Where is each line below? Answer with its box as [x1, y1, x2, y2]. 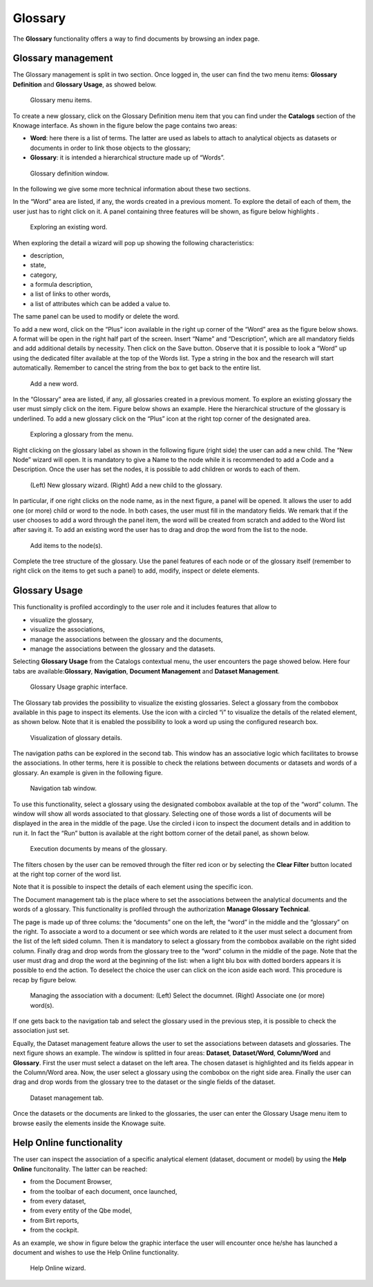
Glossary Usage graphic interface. [30, 683, 128, 691]
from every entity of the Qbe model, [30, 1206, 133, 1215]
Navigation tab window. [30, 784, 97, 792]
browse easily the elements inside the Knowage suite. [12, 1119, 166, 1127]
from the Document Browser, [30, 1178, 113, 1186]
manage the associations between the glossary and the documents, [30, 635, 224, 643]
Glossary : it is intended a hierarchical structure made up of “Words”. [30, 153, 225, 162]
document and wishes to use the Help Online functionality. [12, 1248, 180, 1257]
